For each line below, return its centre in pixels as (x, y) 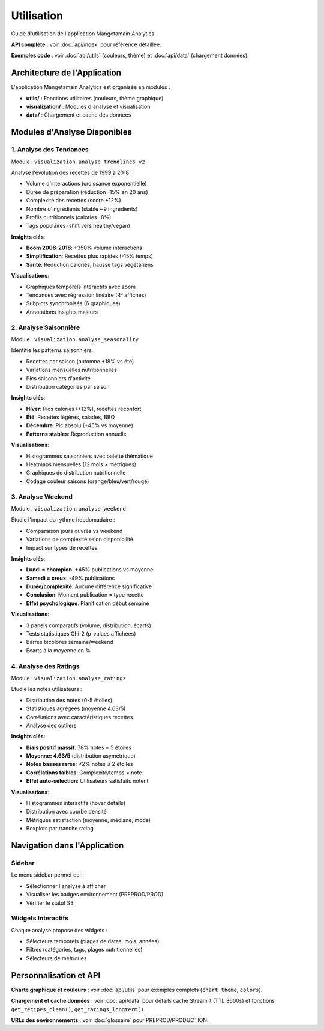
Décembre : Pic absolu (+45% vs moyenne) (79, 425)
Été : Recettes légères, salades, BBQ (70, 417)
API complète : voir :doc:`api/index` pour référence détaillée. (86, 44)
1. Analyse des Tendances (50, 150)
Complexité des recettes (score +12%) (73, 201)
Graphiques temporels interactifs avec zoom (81, 287)
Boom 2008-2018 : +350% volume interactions (84, 248)
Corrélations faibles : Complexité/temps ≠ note (84, 773)
